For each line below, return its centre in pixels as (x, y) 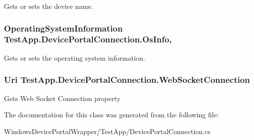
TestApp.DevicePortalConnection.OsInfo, (88, 39)
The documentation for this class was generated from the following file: (111, 115)
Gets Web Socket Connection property (62, 98)
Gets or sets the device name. (49, 6)
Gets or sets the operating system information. (75, 57)
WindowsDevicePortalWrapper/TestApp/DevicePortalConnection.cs (107, 131)
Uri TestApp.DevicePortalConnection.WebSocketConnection (127, 80)
